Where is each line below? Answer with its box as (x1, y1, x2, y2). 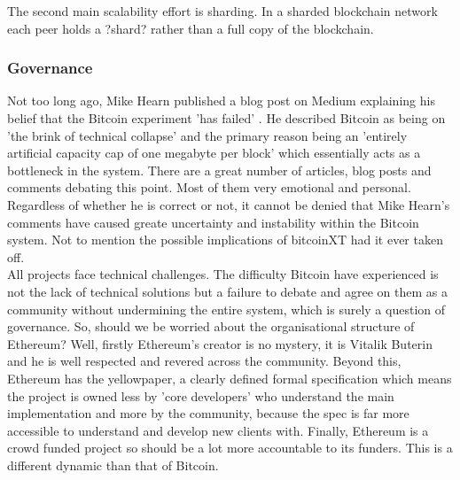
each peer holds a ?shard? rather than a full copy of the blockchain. (7, 19, 374, 37)
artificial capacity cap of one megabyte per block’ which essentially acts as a (7, 143, 421, 162)
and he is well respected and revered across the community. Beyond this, (7, 352, 402, 370)
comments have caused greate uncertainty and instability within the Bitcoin (7, 213, 419, 231)
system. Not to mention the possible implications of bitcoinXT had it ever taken (7, 230, 443, 249)
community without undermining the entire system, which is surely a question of (7, 299, 446, 318)
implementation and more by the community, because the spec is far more (7, 404, 409, 422)
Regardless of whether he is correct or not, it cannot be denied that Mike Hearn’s (7, 195, 450, 213)
